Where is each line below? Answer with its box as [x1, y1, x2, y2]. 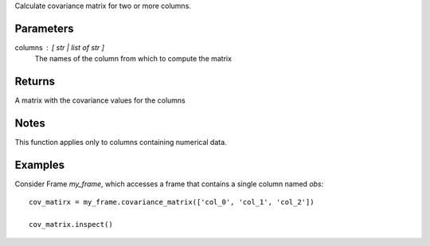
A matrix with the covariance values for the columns [14, 96, 186, 105]
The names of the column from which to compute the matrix [34, 54, 233, 64]
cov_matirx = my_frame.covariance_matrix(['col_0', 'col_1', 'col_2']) [29, 197, 315, 207]
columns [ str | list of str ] [14, 42, 105, 52]
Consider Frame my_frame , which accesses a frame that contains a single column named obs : [14, 179, 324, 189]
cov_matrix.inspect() [29, 220, 113, 229]
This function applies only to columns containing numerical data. [14, 138, 227, 147]
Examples [14, 158, 65, 171]
